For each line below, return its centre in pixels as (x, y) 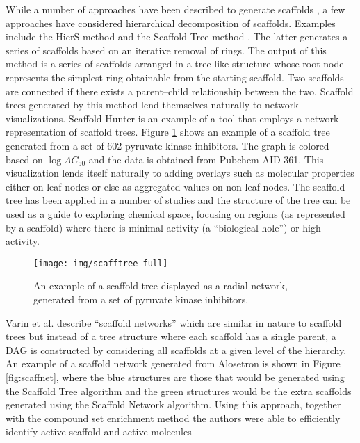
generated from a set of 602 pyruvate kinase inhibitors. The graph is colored (167, 145)
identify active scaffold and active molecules (99, 432)
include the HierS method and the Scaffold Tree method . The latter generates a (177, 37)
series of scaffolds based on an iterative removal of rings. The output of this (166, 50)
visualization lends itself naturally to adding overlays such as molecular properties (180, 173)
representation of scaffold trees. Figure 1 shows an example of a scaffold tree (168, 132)
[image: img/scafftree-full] (101, 263)
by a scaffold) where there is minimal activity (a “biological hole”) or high (163, 227)
